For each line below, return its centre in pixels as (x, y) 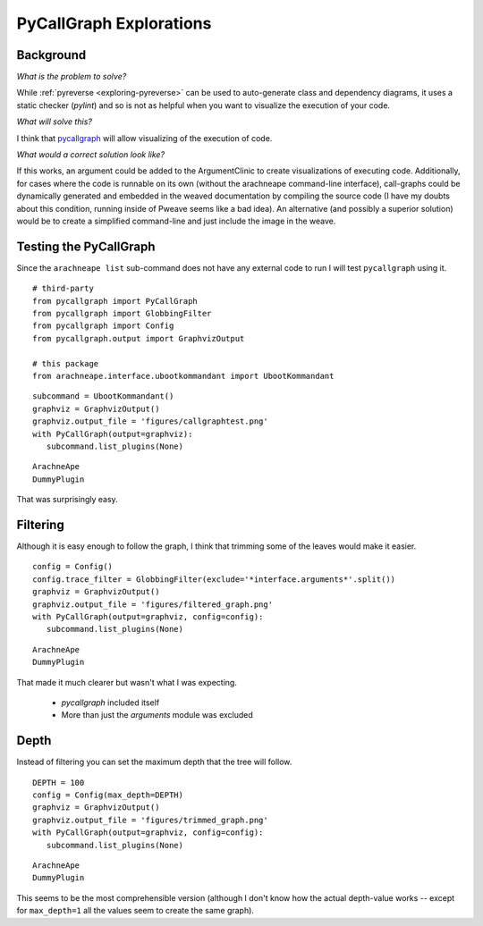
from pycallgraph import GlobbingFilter (122, 314)
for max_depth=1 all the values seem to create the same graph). (136, 911)
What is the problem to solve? (72, 77)
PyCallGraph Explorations (114, 23)
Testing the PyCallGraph (86, 246)
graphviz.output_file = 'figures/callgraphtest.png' (150, 421)
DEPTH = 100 (59, 783)
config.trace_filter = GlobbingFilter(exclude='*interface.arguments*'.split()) (214, 579)
